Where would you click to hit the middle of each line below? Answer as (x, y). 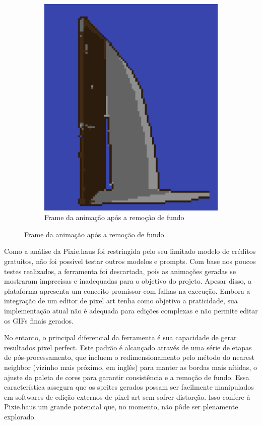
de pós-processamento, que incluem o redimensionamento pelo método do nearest (129, 357)
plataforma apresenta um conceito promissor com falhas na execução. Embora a (127, 290)
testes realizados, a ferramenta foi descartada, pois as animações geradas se (120, 271)
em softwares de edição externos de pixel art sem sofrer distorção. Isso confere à (127, 396)
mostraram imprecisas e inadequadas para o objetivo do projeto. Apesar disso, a (128, 281)
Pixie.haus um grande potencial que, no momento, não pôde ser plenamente (121, 407)
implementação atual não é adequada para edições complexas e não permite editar (131, 310)
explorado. (20, 416)
